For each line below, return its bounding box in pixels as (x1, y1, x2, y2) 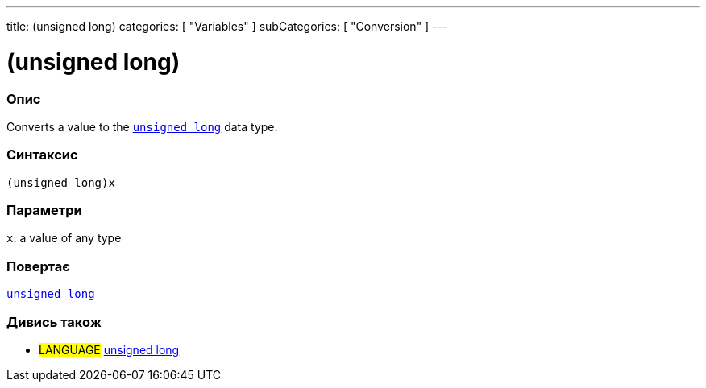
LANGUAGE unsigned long (39, 342, 180, 357)
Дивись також (6, 313, 102, 330)
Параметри (6, 202, 82, 218)
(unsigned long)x (6, 175, 115, 189)
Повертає (6, 258, 70, 274)
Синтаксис (6, 147, 78, 163)
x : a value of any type (6, 231, 122, 246)
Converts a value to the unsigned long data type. (6, 119, 278, 134)
